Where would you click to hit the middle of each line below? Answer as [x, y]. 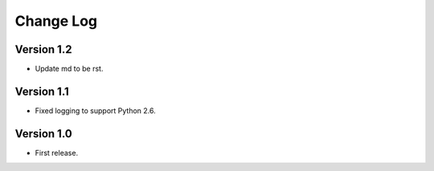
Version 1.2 [43, 49]
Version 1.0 [43, 134]
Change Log [56, 21]
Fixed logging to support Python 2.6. [95, 110]
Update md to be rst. [69, 69]
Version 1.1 [42, 91]
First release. [57, 153]
